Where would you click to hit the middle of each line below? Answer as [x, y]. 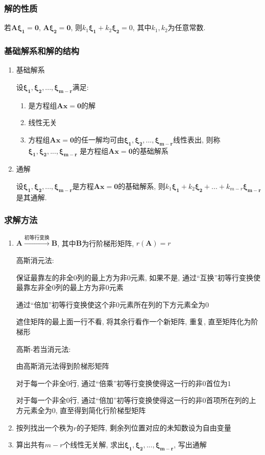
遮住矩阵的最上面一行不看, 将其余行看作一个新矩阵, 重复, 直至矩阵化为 [134, 321]
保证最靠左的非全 [45, 277]
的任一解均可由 [99, 139]
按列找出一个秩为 [45, 427]
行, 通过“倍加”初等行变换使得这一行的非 [136, 400]
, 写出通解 [190, 445]
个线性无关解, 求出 [94, 445]
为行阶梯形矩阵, [108, 243]
